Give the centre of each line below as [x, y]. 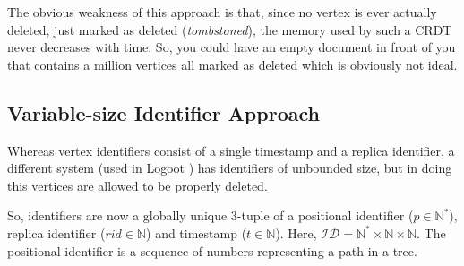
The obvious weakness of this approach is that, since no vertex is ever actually [222, 12]
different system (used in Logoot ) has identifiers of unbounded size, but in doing [230, 168]
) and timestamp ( [197, 232]
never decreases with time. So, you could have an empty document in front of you [232, 47]
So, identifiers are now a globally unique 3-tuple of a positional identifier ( [211, 215]
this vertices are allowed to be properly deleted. [137, 185]
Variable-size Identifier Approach [163, 112]
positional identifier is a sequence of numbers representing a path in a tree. [212, 250]
